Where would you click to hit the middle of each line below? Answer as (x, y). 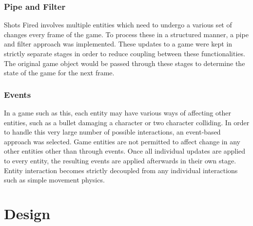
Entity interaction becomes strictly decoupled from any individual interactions (121, 170)
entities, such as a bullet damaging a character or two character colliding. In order (127, 122)
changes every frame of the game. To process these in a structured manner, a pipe (126, 34)
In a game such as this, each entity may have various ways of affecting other (117, 113)
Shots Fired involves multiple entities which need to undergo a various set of (118, 25)
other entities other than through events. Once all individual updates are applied (125, 151)
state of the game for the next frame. (59, 73)
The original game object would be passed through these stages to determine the (125, 63)
